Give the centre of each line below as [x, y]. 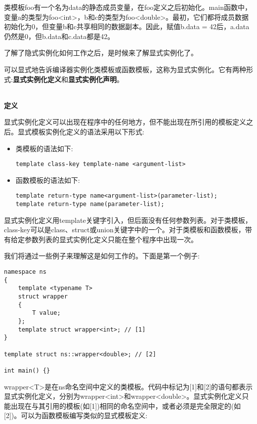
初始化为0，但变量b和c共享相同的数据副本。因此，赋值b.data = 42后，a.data [127, 26]
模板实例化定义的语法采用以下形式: [88, 131]
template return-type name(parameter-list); [90, 204]
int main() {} [27, 370]
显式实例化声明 [92, 79]
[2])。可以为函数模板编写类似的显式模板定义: [76, 415]
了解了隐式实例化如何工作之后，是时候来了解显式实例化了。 [101, 53]
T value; [46, 313]
